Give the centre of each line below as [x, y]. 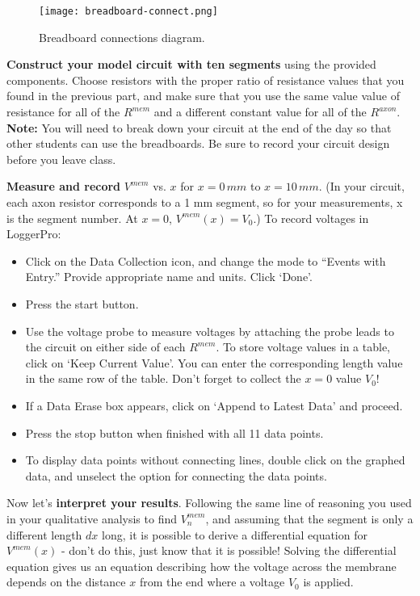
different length [44, 534]
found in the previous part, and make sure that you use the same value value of [203, 96]
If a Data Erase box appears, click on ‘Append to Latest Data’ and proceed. [214, 405]
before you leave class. [61, 159]
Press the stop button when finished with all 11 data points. [174, 432]
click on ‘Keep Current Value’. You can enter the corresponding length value [214, 362]
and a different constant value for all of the [260, 112]
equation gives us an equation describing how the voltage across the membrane [202, 566]
